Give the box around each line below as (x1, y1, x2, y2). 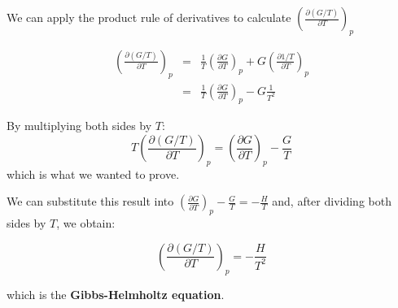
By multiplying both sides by (7, 117, 152, 134)
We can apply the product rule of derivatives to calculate (7, 9, 291, 25)
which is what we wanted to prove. (7, 165, 180, 182)
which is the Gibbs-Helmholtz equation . (7, 285, 225, 302)
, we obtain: (56, 215, 116, 232)
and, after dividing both (272, 193, 391, 210)
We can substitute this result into (7, 193, 174, 210)
